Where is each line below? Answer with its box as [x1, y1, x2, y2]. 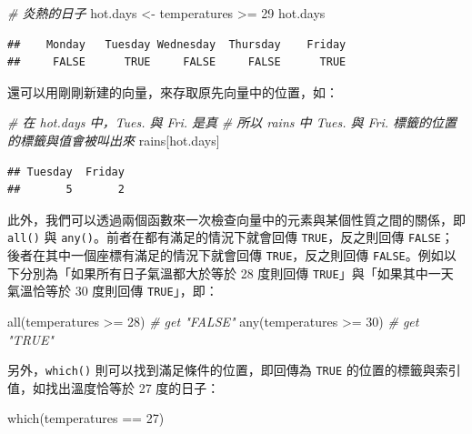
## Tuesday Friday [7, 165, 125, 178]
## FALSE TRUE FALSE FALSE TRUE [7, 56, 346, 69]
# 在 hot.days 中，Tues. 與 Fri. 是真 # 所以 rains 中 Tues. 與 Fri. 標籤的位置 [7, 113, 457, 132]
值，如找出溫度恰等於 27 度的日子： [7, 378, 220, 397]
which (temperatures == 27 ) [7, 409, 165, 428]
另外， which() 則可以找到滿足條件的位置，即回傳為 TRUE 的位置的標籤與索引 [7, 360, 461, 379]
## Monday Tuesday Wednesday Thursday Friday [7, 37, 346, 51]
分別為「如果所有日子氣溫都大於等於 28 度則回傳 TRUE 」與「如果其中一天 [19, 263, 454, 282]
